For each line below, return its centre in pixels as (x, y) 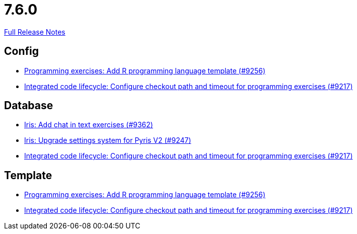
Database (29, 106)
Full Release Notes (35, 32)
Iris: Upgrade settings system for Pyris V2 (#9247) (108, 140)
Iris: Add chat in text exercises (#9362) (89, 125)
